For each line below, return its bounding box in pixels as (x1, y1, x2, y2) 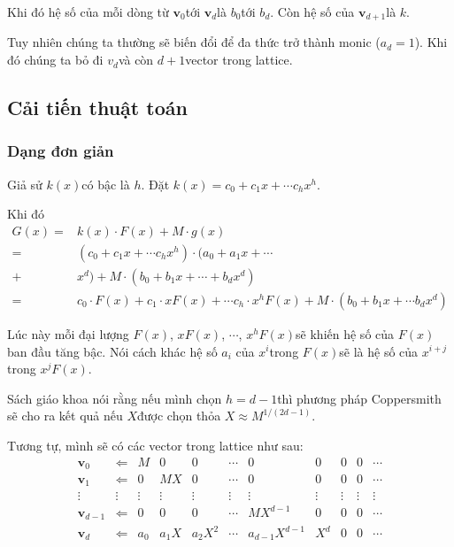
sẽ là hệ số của (339, 342, 419, 360)
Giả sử (7, 174, 42, 193)
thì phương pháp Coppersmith (277, 389, 442, 407)
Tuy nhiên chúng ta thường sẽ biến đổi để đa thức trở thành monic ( (7, 33, 381, 51)
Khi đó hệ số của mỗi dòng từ (7, 3, 169, 20)
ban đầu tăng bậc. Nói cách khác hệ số (7, 342, 218, 360)
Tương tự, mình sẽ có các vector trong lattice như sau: (7, 435, 304, 454)
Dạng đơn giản (7, 140, 114, 162)
